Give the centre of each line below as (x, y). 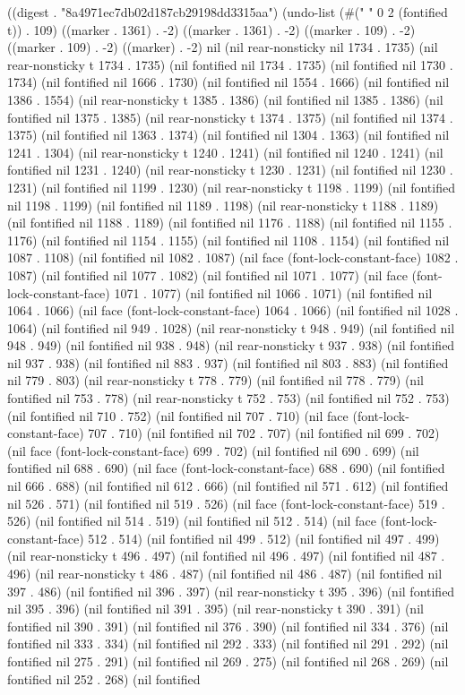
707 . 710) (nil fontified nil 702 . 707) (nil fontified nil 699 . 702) (264, 433)
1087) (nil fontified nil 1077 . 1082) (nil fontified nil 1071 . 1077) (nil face (207, 275)
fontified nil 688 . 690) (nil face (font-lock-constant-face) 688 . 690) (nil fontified (226, 468)
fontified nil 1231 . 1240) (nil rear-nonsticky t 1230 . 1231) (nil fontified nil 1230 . (230, 170)
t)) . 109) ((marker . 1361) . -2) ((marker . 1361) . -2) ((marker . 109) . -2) (211, 29)
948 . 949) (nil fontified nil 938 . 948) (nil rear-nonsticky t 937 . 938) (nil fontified (231, 345)
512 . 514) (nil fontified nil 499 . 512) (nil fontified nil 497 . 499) (264, 538)
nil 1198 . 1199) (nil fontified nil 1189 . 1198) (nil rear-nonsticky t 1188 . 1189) (223, 205)
